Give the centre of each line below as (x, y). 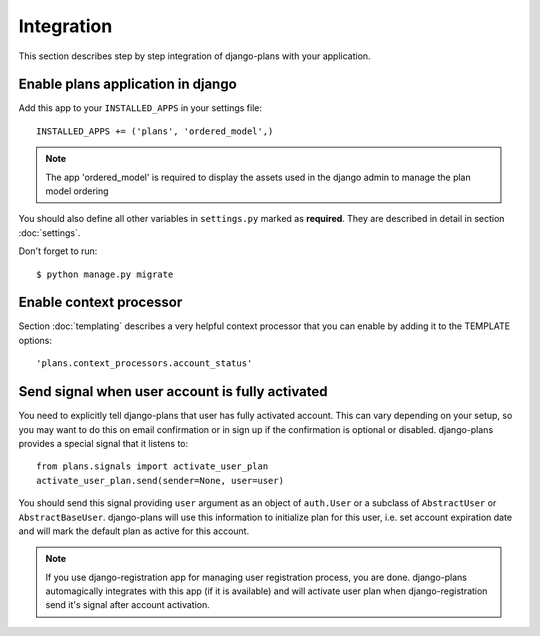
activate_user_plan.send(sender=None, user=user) (160, 480)
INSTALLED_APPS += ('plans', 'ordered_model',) (155, 131)
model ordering (77, 191)
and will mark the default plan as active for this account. (134, 531)
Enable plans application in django (127, 84)
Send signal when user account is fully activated (173, 391)
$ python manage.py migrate (105, 274)
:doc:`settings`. (49, 232)
